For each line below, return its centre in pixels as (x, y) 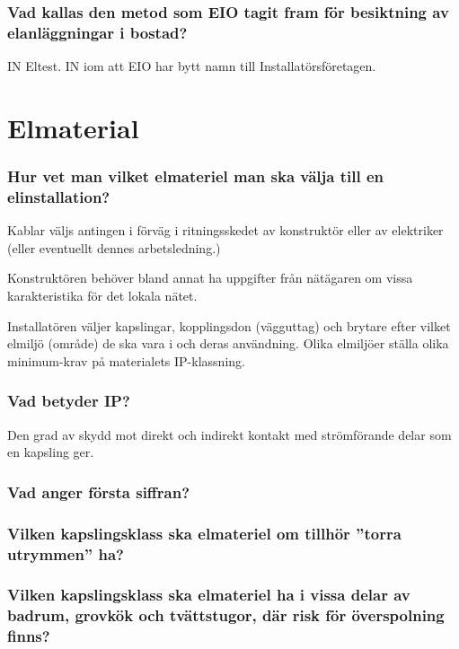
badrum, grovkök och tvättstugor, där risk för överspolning (226, 615)
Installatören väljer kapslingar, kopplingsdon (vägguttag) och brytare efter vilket (229, 325)
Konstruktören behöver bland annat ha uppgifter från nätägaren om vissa (210, 278)
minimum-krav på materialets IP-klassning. (126, 360)
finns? (29, 636)
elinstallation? (59, 196)
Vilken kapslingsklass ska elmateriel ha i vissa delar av (209, 595)
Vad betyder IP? (69, 401)
